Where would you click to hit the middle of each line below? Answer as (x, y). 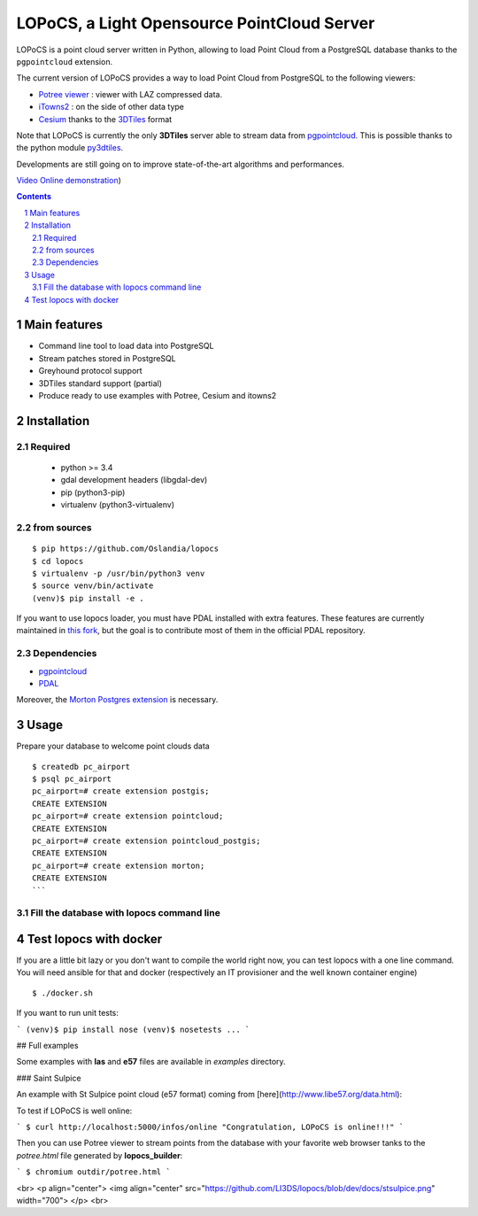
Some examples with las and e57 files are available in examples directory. (151, 1062)
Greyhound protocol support (90, 371)
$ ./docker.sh (62, 993)
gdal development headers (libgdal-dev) (134, 480)
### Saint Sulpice (49, 1078)
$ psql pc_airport (72, 779)
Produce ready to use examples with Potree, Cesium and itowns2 (158, 396)
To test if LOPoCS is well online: (74, 1111)
